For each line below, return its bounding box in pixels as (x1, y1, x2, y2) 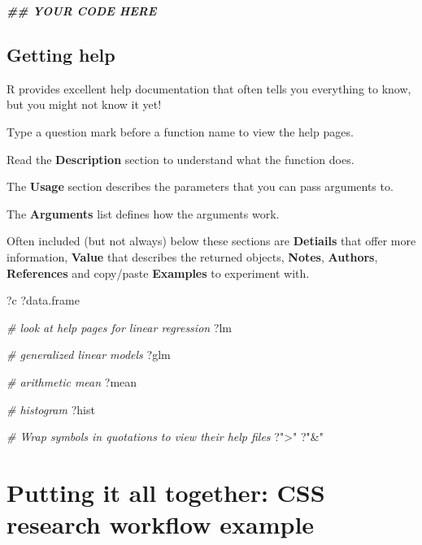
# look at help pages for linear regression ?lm (7, 318, 232, 335)
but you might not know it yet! (7, 96, 162, 113)
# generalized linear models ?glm (7, 346, 171, 363)
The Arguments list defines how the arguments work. (7, 205, 280, 222)
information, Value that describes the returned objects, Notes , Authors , (7, 248, 378, 265)
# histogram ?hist (7, 400, 95, 417)
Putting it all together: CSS (7, 475, 325, 508)
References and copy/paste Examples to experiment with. (7, 264, 310, 281)
